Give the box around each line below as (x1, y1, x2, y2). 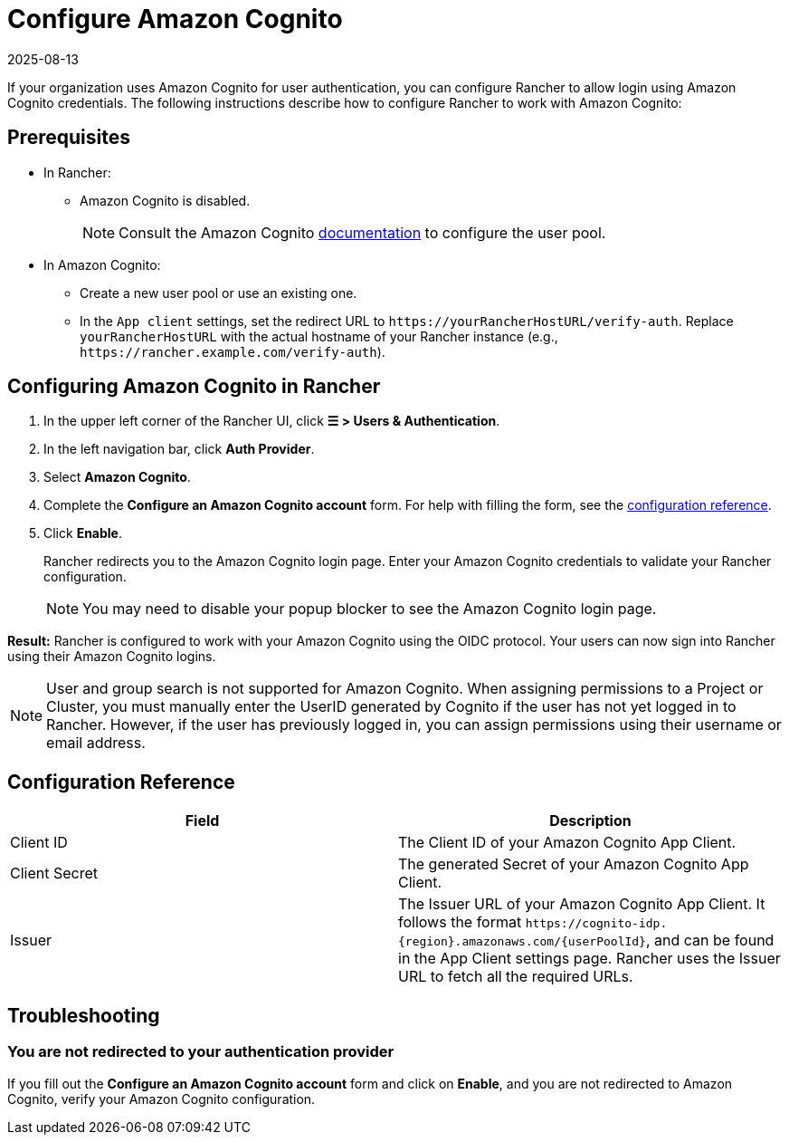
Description (549, 811, 632, 830)
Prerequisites (7, 126, 130, 149)
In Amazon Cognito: (43, 256, 161, 273)
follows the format (398, 913, 522, 932)
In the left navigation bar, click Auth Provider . (43, 441, 315, 457)
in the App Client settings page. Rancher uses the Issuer (398, 949, 781, 968)
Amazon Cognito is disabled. (80, 192, 251, 208)
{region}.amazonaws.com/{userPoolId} (398, 935, 646, 949)
